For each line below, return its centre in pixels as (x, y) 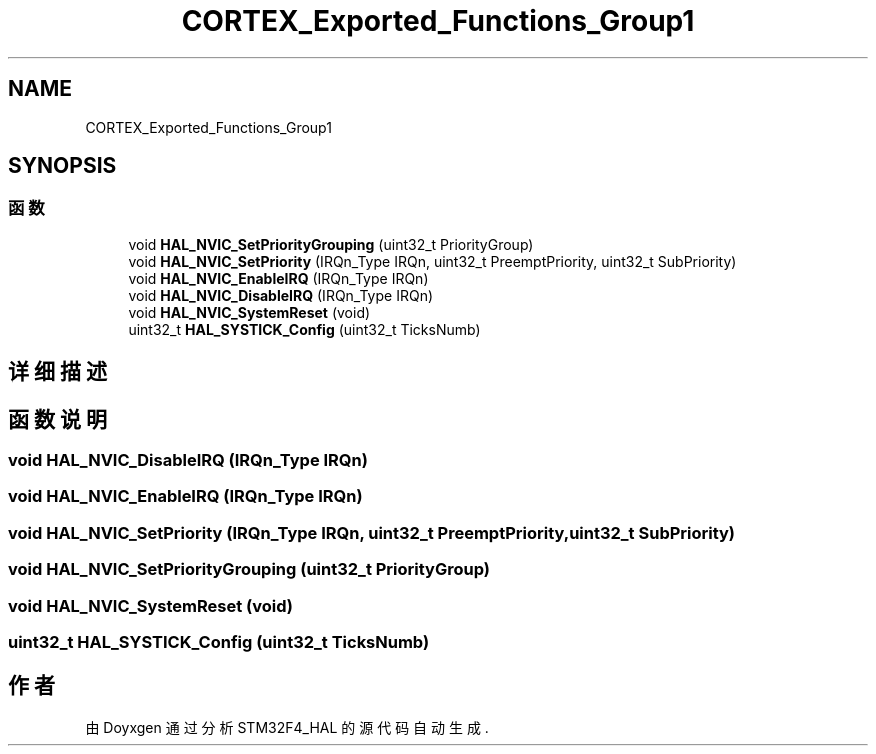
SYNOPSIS (62, 166)
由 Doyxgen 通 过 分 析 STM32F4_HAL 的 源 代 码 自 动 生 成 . (287, 727)
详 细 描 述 (57, 372)
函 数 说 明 (57, 419)
